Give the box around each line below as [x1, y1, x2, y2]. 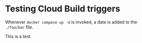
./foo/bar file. [5, 24, 33, 30]
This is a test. [5, 33, 32, 39]
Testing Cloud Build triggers [5, 3, 120, 14]
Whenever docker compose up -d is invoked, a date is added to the [5, 19, 137, 25]
